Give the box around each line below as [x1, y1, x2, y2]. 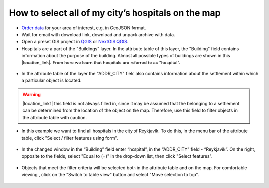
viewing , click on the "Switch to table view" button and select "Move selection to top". [21, 172, 199, 178]
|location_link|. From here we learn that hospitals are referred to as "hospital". [21, 60, 181, 65]
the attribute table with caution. [22, 114, 87, 120]
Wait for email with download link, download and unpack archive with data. [21, 31, 175, 37]
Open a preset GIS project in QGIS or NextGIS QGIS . [21, 39, 129, 45]
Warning [22, 91, 41, 97]
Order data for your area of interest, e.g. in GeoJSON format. [21, 25, 146, 31]
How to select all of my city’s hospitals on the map [9, 7, 221, 18]
